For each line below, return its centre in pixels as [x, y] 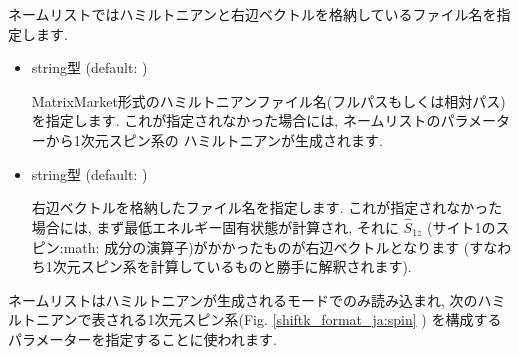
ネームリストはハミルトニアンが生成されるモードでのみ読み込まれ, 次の [243, 299]
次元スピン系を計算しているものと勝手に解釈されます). [232, 266]
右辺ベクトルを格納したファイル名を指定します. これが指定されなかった [267, 207]
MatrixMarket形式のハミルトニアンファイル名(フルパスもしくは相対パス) [268, 100]
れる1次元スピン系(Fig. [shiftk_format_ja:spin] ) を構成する [310, 319]
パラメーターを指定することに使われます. [142, 338]
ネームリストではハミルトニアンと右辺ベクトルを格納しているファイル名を [252, 14]
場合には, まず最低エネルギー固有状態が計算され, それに [215, 226]
